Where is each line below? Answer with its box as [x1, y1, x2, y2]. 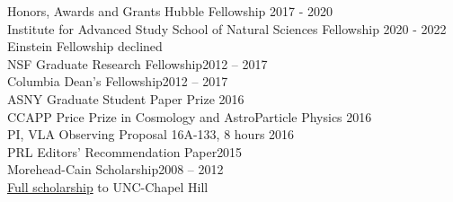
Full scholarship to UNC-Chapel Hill [7, 177, 209, 196]
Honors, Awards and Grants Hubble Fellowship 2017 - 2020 [7, 2, 333, 20]
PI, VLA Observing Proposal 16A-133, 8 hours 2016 [7, 125, 295, 144]
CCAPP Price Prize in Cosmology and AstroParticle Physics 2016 [7, 107, 372, 126]
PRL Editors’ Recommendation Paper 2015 [7, 142, 243, 161]
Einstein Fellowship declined [7, 37, 163, 56]
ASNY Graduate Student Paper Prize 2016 [7, 89, 244, 108]
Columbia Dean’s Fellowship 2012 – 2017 [7, 72, 228, 91]
